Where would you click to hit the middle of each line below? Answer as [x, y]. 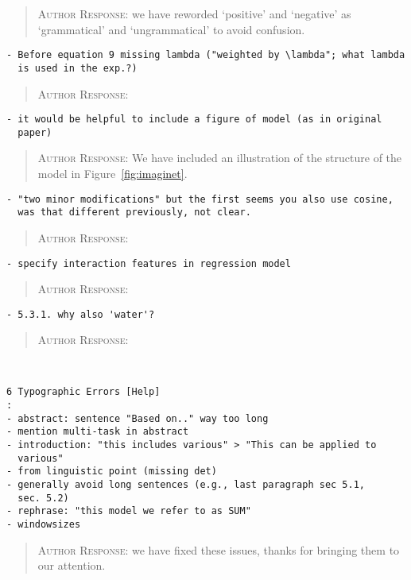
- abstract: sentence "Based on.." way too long [138, 418]
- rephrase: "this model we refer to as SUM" [129, 511]
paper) [35, 132]
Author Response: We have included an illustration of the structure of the [220, 158]
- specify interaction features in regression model [149, 263]
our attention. [72, 565]
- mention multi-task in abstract [98, 432]
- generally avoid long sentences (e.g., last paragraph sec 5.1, [186, 484]
